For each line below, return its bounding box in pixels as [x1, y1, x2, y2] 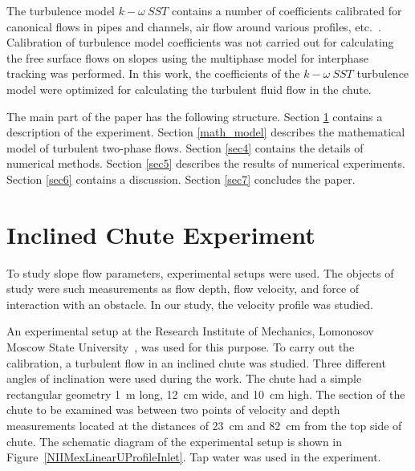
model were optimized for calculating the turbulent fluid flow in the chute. [6, 80, 372, 97]
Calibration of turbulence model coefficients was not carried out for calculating [6, 34, 394, 51]
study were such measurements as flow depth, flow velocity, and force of [6, 280, 360, 297]
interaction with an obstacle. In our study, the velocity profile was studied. [6, 295, 374, 312]
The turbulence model [6, 2, 115, 18]
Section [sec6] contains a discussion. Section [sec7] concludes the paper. [6, 170, 356, 187]
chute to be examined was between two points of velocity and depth [6, 401, 340, 418]
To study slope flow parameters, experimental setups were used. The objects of [6, 264, 394, 281]
